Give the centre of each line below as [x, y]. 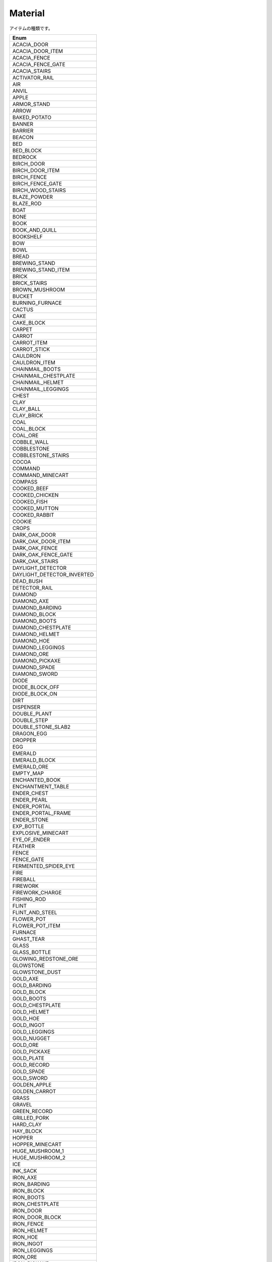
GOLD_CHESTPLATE [37, 1005]
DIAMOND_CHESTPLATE [42, 627]
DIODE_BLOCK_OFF [36, 687]
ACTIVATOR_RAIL [33, 77]
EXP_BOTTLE [28, 826]
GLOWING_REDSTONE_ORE [45, 959]
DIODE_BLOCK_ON [35, 694]
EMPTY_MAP [28, 773]
